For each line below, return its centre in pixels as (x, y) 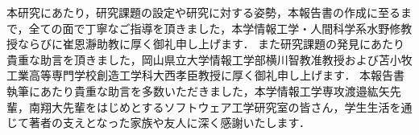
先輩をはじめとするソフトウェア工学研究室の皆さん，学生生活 (226, 106)
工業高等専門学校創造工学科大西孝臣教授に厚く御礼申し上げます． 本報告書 (206, 75)
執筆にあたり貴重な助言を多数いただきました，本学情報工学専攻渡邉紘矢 (198, 90)
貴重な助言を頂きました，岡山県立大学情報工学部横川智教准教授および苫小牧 (209, 59)
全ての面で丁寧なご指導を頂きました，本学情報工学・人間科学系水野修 (215, 28)
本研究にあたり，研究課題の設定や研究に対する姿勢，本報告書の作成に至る (204, 12)
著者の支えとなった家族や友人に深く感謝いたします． (170, 123)
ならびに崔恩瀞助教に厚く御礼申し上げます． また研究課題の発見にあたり (211, 44)
